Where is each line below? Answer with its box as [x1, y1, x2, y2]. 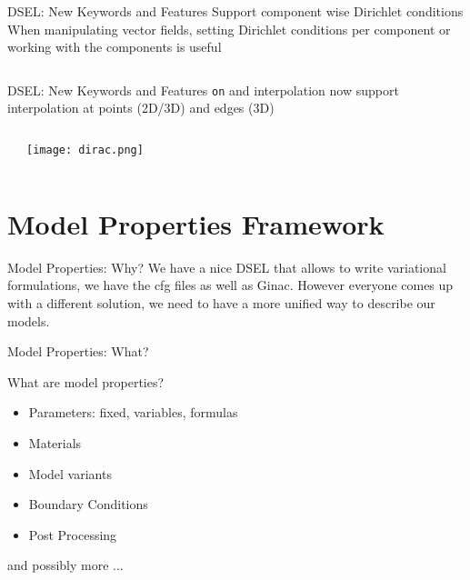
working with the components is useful [7, 37, 222, 56]
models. [7, 311, 50, 330]
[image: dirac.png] [26, 144, 144, 157]
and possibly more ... [7, 555, 124, 575]
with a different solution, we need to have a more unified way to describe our [7, 294, 435, 312]
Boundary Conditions [28, 495, 148, 514]
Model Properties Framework [7, 205, 385, 242]
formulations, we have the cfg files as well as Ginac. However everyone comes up [7, 275, 454, 295]
